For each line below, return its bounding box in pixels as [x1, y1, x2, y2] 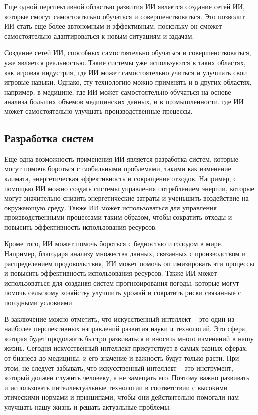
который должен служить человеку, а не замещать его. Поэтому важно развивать [4, 372, 250, 383]
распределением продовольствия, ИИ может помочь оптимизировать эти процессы [4, 258, 254, 268]
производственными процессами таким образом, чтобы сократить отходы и [4, 212, 232, 222]
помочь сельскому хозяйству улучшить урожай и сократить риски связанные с [4, 287, 241, 298]
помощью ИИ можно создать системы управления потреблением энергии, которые [4, 183, 254, 193]
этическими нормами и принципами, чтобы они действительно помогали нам [4, 392, 239, 402]
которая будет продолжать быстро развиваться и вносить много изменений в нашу [4, 333, 254, 343]
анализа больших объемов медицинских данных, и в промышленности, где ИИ [4, 96, 244, 106]
